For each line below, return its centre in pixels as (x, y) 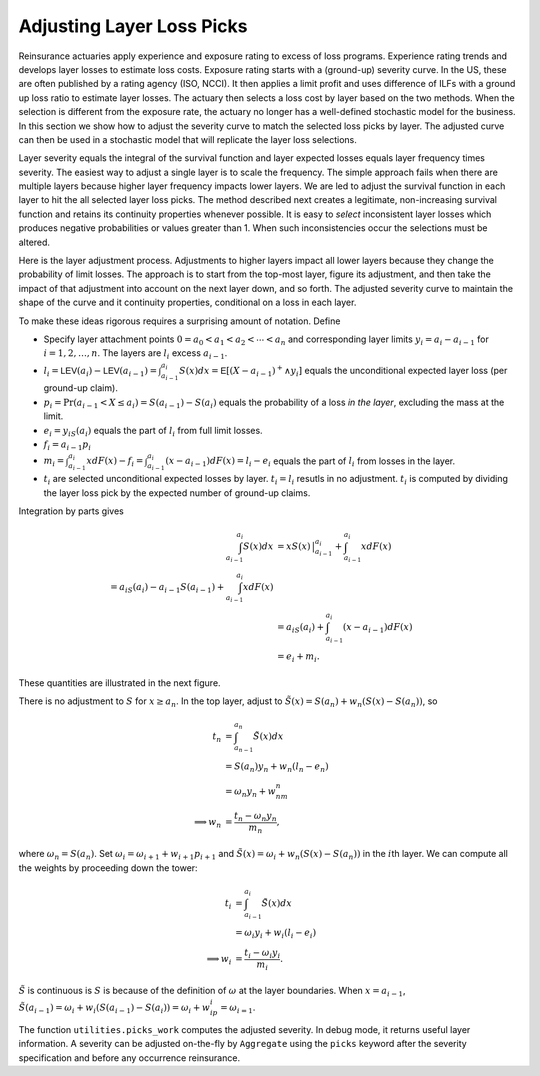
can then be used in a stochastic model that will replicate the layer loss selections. (187, 139)
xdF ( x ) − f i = (115, 462)
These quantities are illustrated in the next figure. (119, 682)
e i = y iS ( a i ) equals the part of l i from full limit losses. (153, 431)
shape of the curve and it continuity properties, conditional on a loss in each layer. (187, 302)
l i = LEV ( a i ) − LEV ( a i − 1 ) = (100, 372)
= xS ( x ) (293, 546)
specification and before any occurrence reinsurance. (129, 1057)
